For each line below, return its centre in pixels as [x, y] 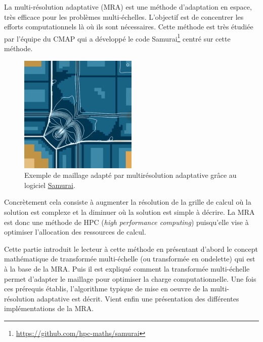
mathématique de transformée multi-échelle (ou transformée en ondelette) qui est [130, 259]
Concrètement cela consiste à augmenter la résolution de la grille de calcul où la [128, 202]
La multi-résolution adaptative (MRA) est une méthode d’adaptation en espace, [128, 7]
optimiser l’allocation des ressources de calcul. [75, 232]
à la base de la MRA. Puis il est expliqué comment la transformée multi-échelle [127, 268]
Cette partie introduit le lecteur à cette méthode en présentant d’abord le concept [131, 249]
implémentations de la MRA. [49, 308]
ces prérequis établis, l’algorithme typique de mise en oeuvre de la [106, 289]
